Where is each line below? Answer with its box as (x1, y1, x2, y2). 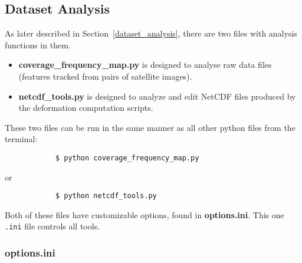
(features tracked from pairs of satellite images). (18, 70, 192, 82)
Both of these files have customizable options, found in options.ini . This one (5, 208, 284, 221)
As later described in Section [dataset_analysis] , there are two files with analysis (5, 27, 297, 40)
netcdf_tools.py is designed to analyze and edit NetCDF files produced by (18, 90, 296, 102)
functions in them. (5, 38, 71, 51)
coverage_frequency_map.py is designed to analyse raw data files (18, 58, 272, 71)
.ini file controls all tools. (5, 220, 100, 232)
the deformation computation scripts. (18, 101, 153, 114)
